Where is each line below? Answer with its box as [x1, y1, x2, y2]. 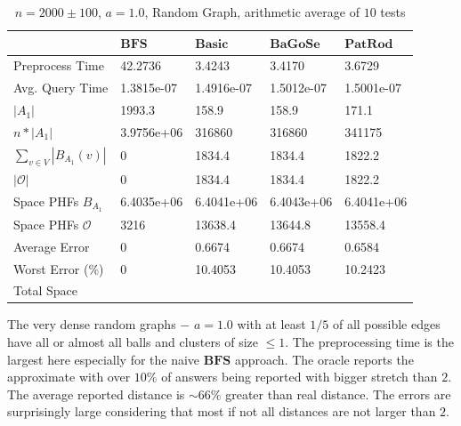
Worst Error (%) [13, 259, 104, 277]
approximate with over [7, 367, 131, 386]
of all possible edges [332, 315, 441, 334]
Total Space [13, 281, 77, 300]
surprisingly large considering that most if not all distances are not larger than [7, 402, 436, 421]
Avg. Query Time [13, 78, 109, 97]
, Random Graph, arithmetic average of [144, 3, 360, 20]
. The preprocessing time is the [285, 333, 454, 351]
